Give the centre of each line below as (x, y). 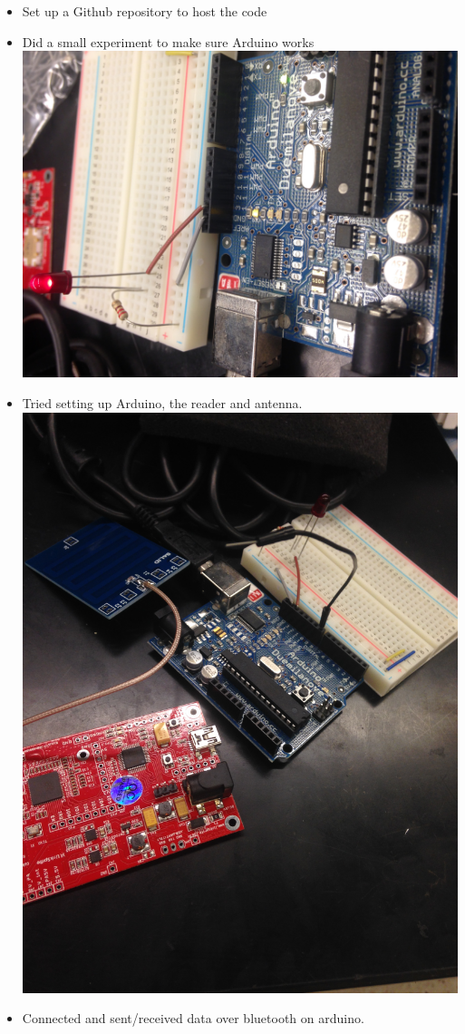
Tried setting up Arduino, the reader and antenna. (162, 402)
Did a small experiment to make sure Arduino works (168, 41)
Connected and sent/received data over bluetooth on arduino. (193, 1018)
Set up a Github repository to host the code (145, 11)
